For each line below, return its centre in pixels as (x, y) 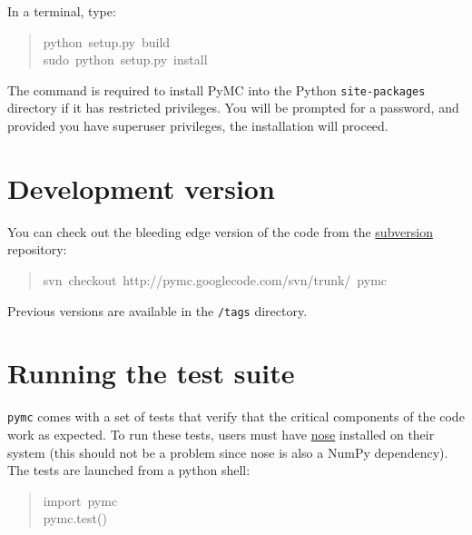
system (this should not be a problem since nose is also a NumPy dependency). (228, 452)
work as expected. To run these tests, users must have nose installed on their (221, 434)
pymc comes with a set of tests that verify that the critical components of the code (236, 416)
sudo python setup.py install (125, 59)
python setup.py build (107, 41)
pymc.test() (75, 518)
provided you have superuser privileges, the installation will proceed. (198, 126)
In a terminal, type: (62, 11)
